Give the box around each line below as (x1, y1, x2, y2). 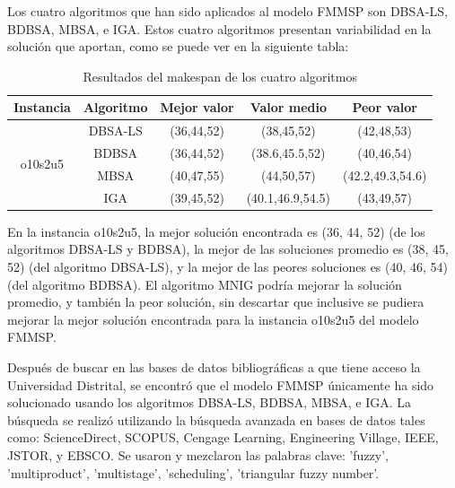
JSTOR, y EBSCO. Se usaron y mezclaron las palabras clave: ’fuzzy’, (7, 445, 389, 464)
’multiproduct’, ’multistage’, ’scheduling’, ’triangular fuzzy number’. (7, 463, 380, 482)
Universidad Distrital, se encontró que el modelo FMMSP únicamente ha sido (7, 375, 434, 394)
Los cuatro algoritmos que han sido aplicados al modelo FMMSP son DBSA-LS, (7, 2, 448, 20)
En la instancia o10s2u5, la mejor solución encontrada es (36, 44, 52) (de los (7, 222, 425, 240)
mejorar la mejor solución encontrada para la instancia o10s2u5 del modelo (7, 309, 419, 328)
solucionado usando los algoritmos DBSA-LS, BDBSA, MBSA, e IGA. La (7, 393, 412, 412)
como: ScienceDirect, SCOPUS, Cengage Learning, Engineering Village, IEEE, (7, 428, 439, 447)
